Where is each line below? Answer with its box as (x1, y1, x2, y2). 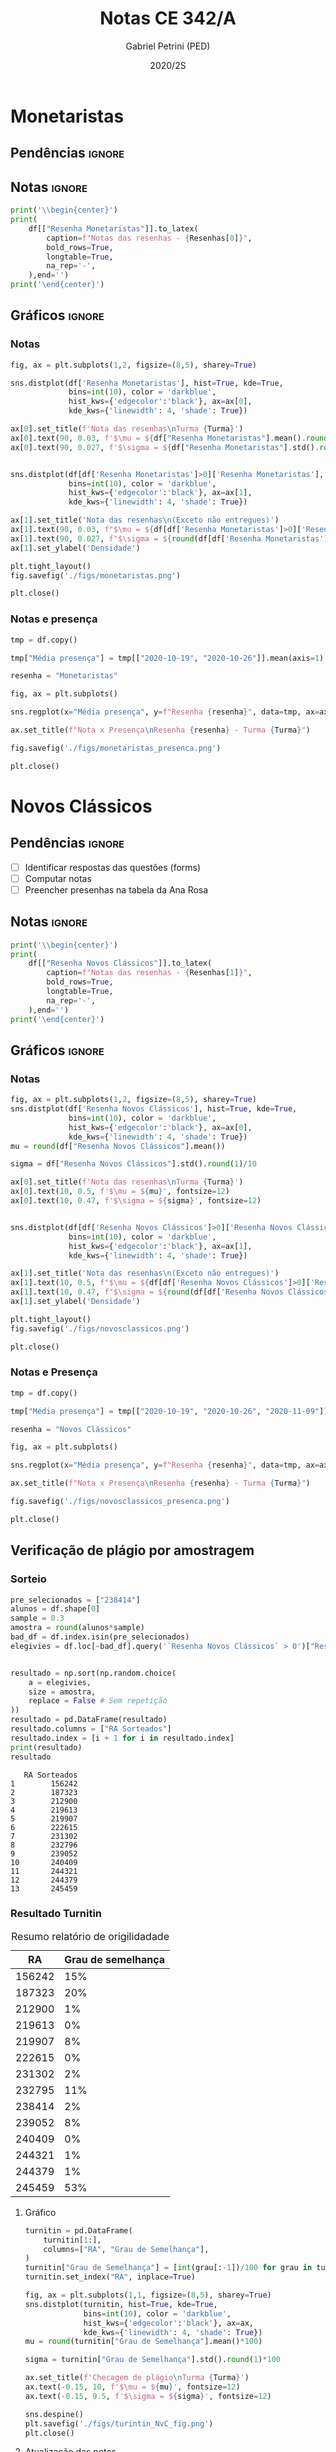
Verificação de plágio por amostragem (10, 1542, 255, 1559)
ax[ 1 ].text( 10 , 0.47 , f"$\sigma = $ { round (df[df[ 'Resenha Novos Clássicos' (10, 1287, 333, 1297)
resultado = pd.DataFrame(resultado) (10, 1715, 168, 1725)
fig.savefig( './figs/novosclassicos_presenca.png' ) (10, 1497, 230, 1507)
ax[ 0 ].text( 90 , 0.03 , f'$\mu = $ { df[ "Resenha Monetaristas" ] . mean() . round (10, 433, 329, 443)
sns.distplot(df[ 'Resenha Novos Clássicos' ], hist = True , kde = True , (10, 1104, 298, 1114)
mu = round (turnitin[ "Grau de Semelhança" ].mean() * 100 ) (24, 2337, 263, 2347)
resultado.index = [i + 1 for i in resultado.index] (10, 1733, 235, 1743)
